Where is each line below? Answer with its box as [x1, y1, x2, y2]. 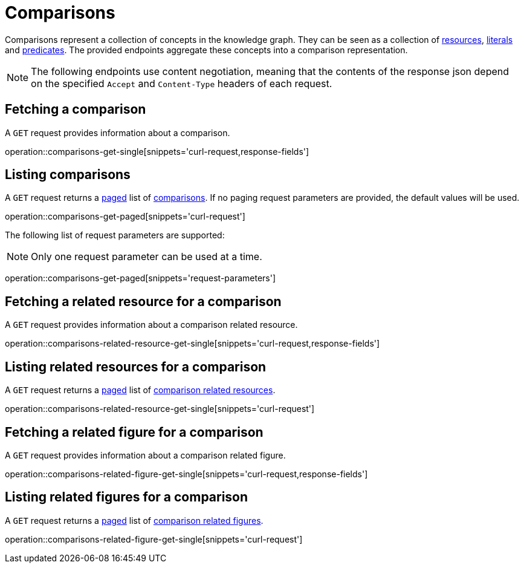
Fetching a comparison [5, 102, 146, 117]
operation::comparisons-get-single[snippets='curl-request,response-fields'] [5, 146, 309, 157]
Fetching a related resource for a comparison [5, 293, 282, 309]
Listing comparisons [5, 167, 131, 183]
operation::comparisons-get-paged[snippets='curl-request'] [5, 211, 245, 222]
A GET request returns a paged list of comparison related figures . [5, 515, 264, 526]
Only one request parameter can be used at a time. [31, 250, 262, 263]
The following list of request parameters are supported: [5, 230, 225, 241]
